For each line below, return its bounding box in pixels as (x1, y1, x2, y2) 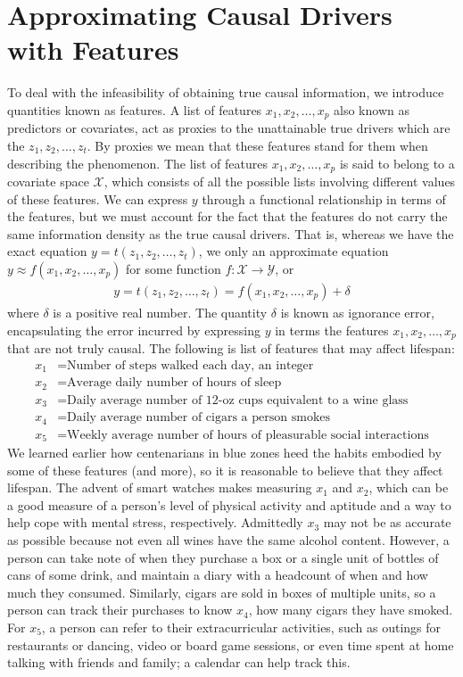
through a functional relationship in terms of (202, 189, 446, 208)
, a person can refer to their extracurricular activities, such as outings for (41, 618, 442, 636)
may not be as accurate (323, 513, 451, 532)
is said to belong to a (339, 153, 455, 172)
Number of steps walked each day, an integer (67, 359, 314, 372)
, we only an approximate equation (198, 242, 389, 260)
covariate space (7, 172, 89, 190)
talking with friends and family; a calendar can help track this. (7, 653, 351, 672)
